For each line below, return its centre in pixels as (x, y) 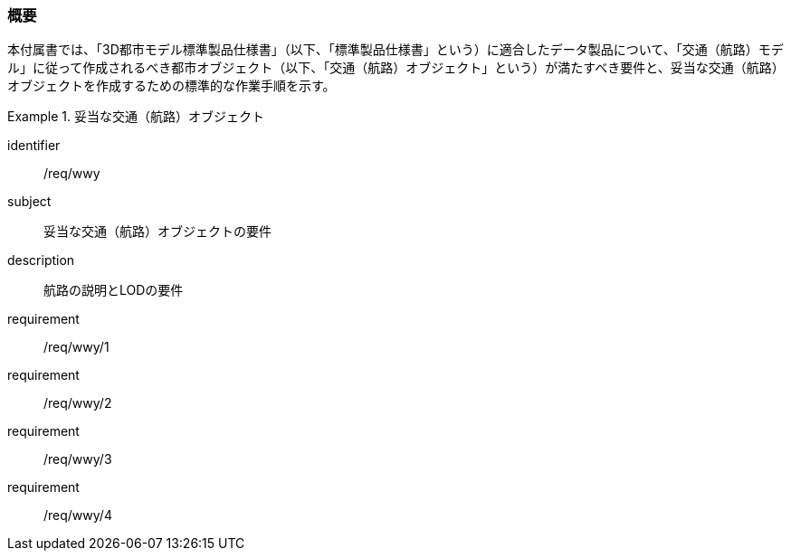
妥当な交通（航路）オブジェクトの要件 (157, 232)
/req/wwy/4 (78, 515)
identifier (34, 146)
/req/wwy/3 (78, 459)
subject (29, 202)
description (41, 260)
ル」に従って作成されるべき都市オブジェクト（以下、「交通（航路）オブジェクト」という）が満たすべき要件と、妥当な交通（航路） (396, 68)
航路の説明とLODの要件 (114, 290)
